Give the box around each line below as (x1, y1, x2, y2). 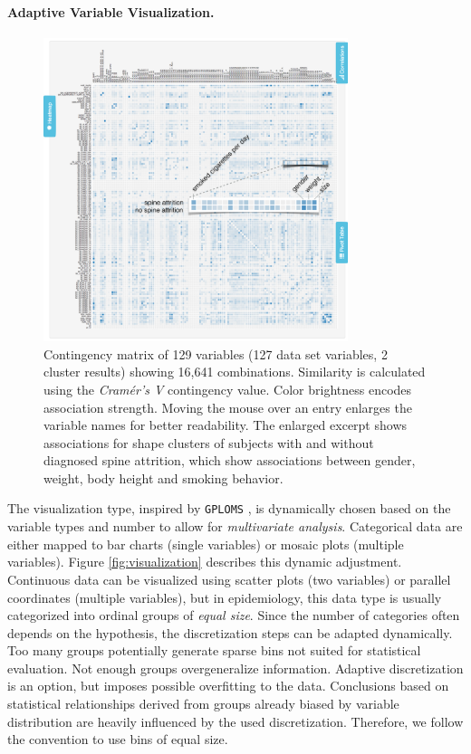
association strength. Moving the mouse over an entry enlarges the (43, 397, 412, 416)
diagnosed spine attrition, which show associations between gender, (43, 451, 416, 470)
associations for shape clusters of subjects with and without (43, 433, 374, 452)
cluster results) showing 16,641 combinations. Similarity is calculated (43, 362, 426, 381)
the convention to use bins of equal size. (7, 730, 228, 749)
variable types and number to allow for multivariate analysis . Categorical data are (7, 517, 463, 536)
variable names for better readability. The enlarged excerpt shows (43, 415, 408, 434)
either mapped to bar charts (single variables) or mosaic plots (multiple (7, 534, 404, 553)
